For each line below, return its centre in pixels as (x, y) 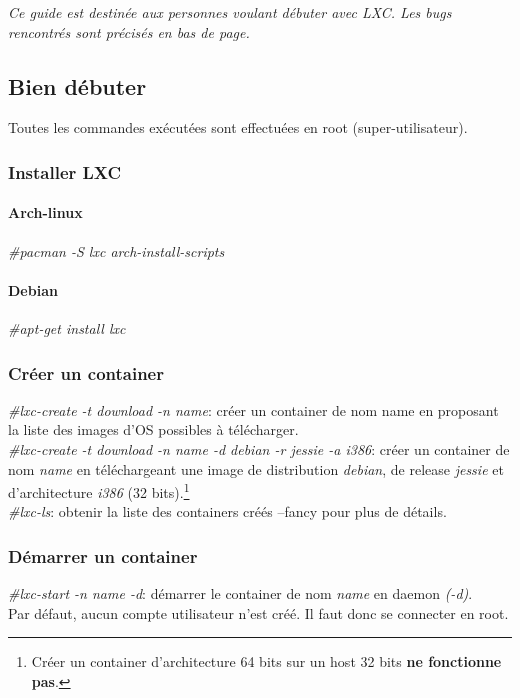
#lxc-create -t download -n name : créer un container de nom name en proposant (253, 409)
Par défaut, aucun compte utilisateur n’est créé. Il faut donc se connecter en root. (258, 612)
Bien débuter (77, 85)
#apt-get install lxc (67, 328)
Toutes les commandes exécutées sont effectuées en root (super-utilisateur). (238, 127)
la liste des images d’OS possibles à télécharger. (153, 429)
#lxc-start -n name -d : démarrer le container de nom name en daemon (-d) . (240, 593)
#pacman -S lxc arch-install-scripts (116, 250)
